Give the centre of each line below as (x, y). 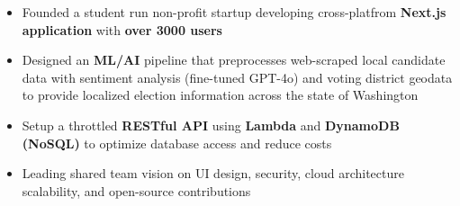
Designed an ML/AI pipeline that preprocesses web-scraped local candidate (234, 60)
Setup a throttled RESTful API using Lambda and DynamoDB (211, 125)
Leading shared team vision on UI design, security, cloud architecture (213, 173)
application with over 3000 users (122, 29)
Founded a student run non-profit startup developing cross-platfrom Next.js (234, 12)
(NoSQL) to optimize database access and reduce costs (177, 143)
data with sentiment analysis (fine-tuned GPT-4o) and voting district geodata (237, 77)
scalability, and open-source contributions (136, 190)
